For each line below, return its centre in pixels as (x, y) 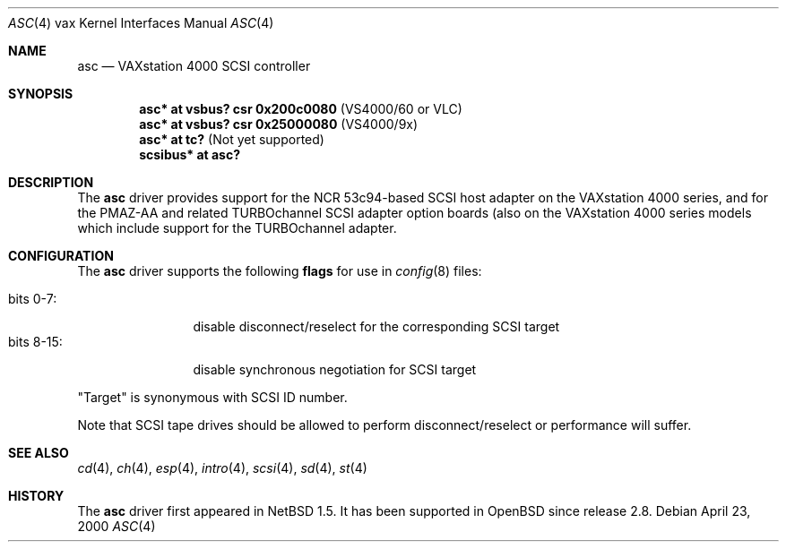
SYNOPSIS (41, 94)
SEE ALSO (39, 453)
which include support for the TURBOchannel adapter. (237, 228)
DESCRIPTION (51, 182)
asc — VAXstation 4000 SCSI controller (194, 66)
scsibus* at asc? (190, 154)
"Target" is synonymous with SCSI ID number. (212, 397)
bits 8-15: (35, 342)
